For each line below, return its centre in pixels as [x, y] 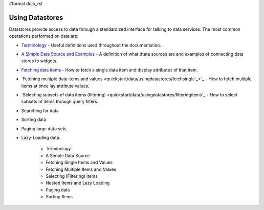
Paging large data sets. [44, 128]
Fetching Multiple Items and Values [81, 169]
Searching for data [40, 111]
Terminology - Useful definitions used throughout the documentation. [91, 45]
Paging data [58, 190]
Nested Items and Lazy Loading [78, 183]
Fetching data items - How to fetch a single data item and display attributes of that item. [110, 70]
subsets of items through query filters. [60, 102]
